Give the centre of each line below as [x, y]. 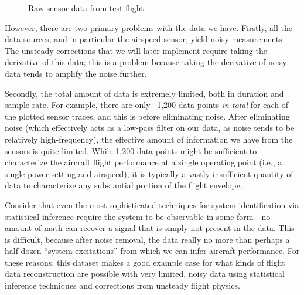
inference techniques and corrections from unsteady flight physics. [122, 285]
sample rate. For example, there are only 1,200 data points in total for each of [146, 105]
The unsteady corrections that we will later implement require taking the [136, 50]
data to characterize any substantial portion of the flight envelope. [124, 185]
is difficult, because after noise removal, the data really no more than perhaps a [147, 239]
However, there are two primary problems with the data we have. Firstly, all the [148, 27]
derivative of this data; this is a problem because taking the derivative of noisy [146, 62]
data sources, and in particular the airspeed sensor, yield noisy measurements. [145, 39]
